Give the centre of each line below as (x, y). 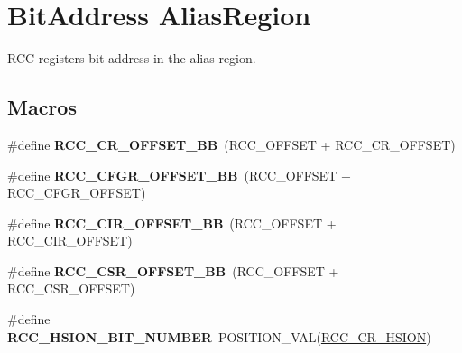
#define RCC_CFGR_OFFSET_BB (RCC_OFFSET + (179, 175)
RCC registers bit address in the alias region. (132, 58)
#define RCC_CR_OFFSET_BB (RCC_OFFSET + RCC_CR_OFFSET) (231, 144)
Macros (42, 107)
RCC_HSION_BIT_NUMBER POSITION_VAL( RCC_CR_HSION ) (219, 336)
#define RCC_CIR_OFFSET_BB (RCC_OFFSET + (172, 223)
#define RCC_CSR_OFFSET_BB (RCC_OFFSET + (173, 270)
